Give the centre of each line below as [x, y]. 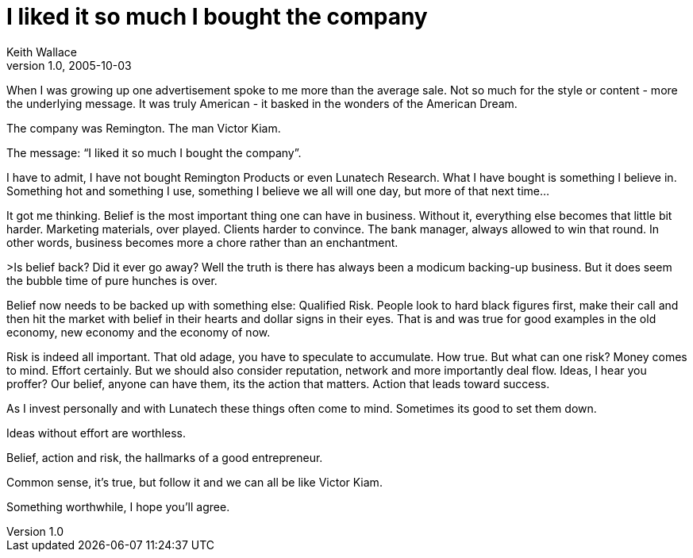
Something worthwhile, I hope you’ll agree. [118, 506]
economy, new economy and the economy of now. [139, 332]
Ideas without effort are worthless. [96, 433]
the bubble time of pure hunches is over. [112, 280]
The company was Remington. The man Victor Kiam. [144, 128]
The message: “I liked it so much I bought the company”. [154, 152]
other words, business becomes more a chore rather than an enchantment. [202, 242]
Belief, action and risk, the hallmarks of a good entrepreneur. [165, 457]
